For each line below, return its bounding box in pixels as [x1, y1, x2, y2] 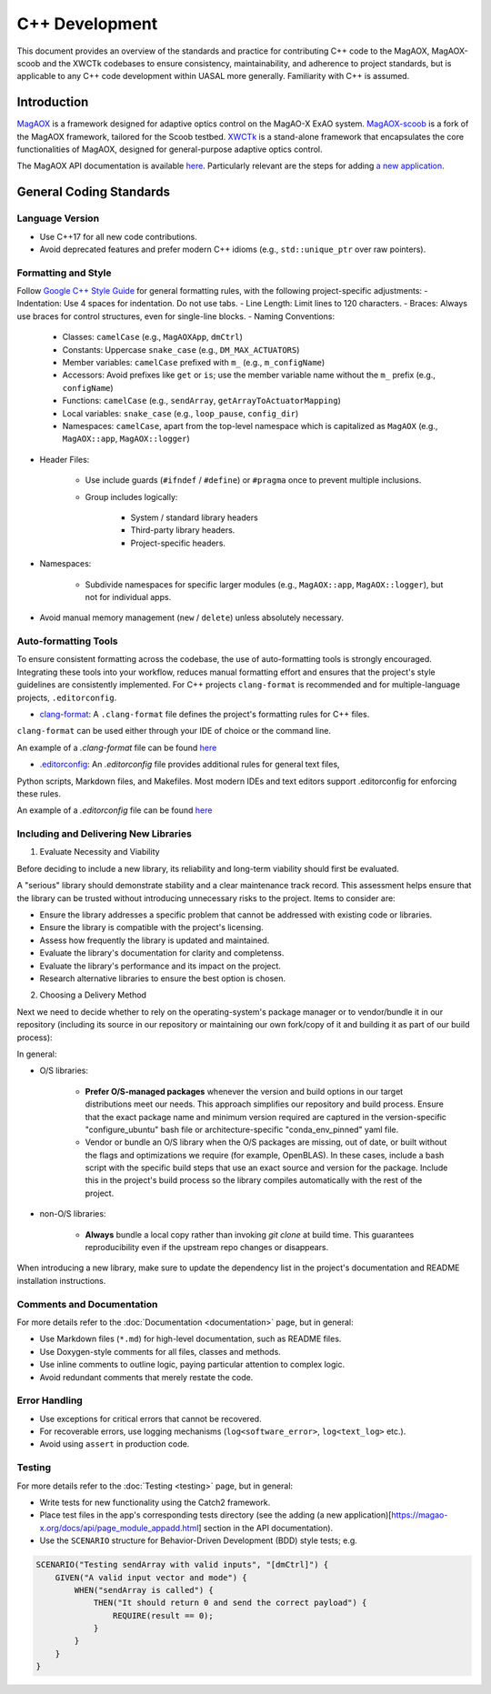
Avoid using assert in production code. [39, 1438, 190, 1449]
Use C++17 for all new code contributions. [39, 231, 197, 242]
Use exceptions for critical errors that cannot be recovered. [39, 1413, 263, 1424]
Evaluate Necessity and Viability [39, 847, 160, 857]
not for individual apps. [85, 591, 172, 602]
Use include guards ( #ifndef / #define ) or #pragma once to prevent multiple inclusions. [85, 475, 422, 486]
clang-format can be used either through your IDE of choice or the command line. [16, 726, 332, 737]
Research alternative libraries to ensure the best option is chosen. [39, 973, 286, 984]
